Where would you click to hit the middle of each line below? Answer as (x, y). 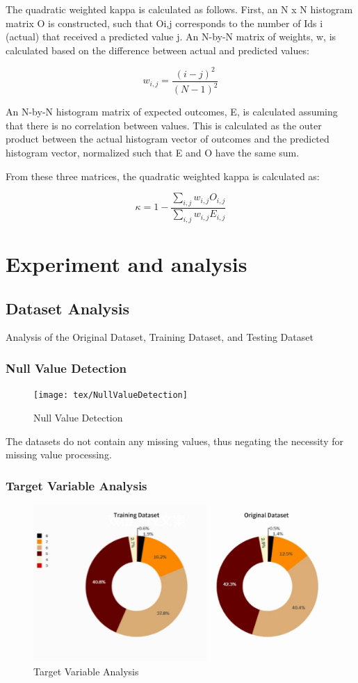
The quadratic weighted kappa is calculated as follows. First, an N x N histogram (179, 9)
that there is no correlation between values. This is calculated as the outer (164, 125)
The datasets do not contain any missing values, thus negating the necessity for (174, 441)
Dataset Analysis (68, 308)
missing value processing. (59, 455)
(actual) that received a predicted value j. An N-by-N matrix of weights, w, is (171, 37)
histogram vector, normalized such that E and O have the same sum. (153, 153)
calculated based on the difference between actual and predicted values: (157, 50)
